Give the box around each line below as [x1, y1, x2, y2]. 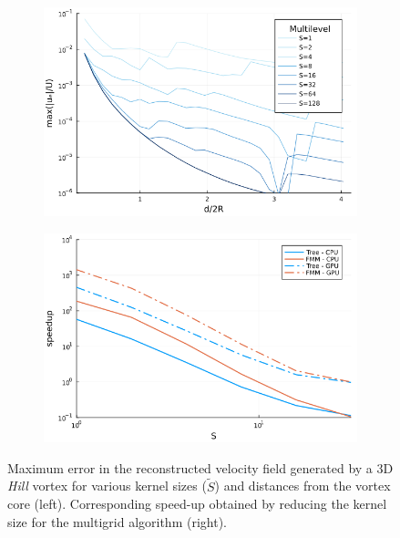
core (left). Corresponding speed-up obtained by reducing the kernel [7, 494, 387, 513]
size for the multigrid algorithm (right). [7, 512, 227, 531]
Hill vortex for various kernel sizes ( [7, 476, 207, 495]
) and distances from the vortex [214, 476, 391, 495]
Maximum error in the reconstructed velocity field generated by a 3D [7, 458, 394, 477]
